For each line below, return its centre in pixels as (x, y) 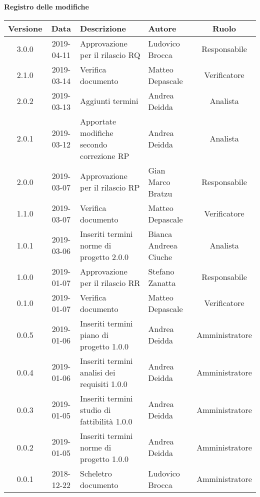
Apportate (98, 121)
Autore (162, 28)
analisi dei (98, 372)
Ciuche (160, 256)
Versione (25, 28)
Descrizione (103, 28)
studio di (95, 409)
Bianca (160, 233)
